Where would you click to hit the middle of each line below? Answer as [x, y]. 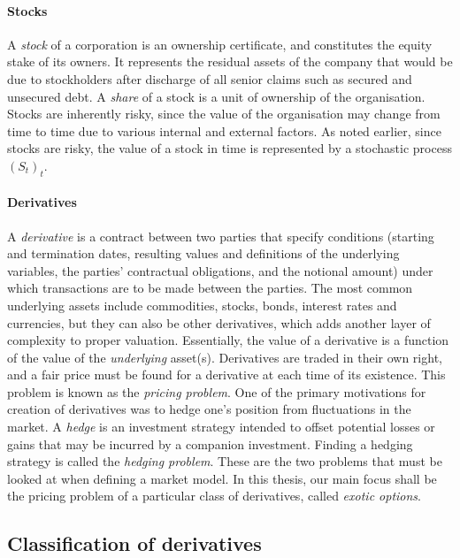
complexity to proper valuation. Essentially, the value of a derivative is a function [228, 340]
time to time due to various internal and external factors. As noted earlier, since [224, 130]
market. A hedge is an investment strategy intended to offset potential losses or [221, 427]
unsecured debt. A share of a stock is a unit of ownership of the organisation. [216, 96]
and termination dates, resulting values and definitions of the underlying [203, 253]
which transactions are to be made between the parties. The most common [210, 288]
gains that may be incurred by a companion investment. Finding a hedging [210, 443]
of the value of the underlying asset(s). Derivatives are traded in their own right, [225, 357]
